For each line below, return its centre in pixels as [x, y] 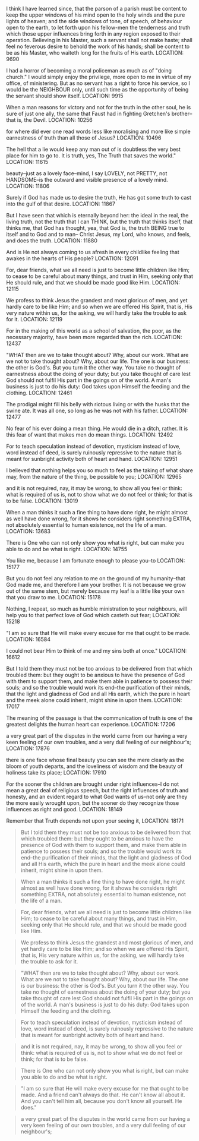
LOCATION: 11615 [27, 162]
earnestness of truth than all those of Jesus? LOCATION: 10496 [84, 138]
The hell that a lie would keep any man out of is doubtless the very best [94, 149]
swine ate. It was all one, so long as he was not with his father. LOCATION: [97, 410]
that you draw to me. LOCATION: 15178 [53, 597]
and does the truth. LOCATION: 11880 [52, 241]
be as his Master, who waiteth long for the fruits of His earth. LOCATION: [95, 53]
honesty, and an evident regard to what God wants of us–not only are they [97, 797]
